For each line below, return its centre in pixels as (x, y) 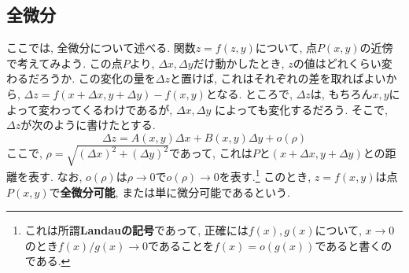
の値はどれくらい (337, 63)
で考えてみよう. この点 (64, 63)
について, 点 (286, 48)
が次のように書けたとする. (88, 125)
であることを (181, 245)
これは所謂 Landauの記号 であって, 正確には (136, 230)
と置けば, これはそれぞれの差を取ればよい (278, 78)
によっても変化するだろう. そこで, (301, 109)
